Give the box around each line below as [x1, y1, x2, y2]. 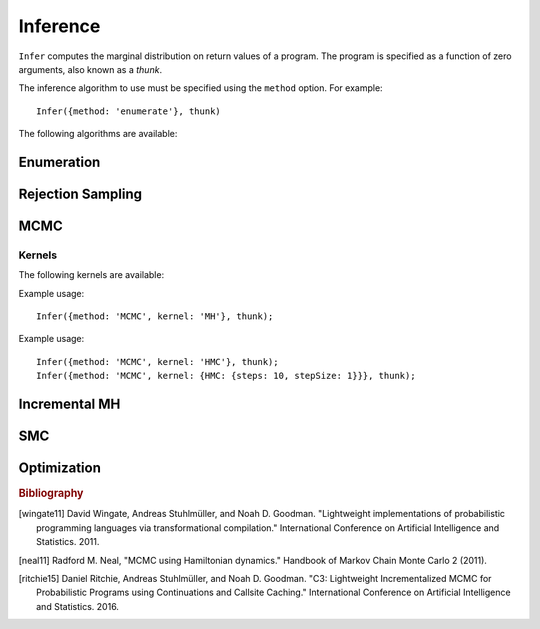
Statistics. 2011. [36, 536, 100, 548]
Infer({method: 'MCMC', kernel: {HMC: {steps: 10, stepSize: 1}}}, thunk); [36, 370, 416, 382]
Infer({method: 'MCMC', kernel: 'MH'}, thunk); [36, 311, 274, 322]
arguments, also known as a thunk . [18, 63, 163, 75]
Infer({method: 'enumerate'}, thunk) [36, 105, 222, 117]
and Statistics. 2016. [36, 600, 120, 612]
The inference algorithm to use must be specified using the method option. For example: [18, 82, 384, 94]
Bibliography [18, 486, 84, 500]
